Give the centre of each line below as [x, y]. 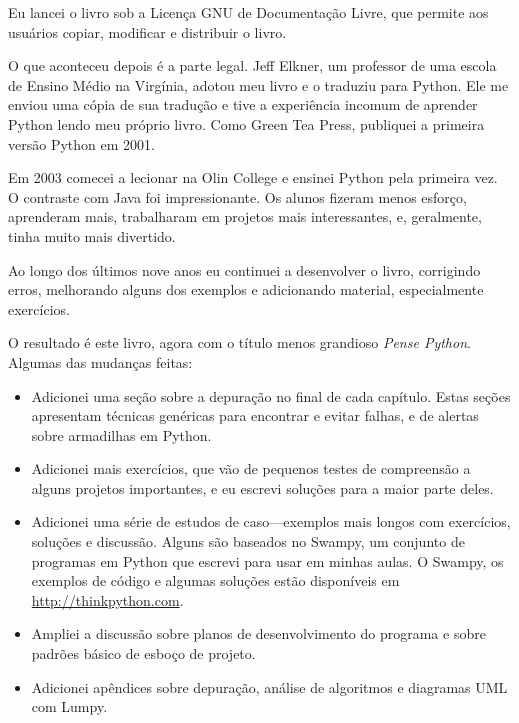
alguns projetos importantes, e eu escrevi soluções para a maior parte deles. [262, 487]
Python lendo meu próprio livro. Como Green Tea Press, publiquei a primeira [246, 123]
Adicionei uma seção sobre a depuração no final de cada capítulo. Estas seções [271, 395]
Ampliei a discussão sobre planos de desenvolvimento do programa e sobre [258, 633]
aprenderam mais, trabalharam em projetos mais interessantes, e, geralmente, [245, 216]
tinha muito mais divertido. [92, 235]
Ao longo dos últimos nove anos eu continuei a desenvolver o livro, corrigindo [244, 269]
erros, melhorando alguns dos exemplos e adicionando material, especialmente [246, 289]
